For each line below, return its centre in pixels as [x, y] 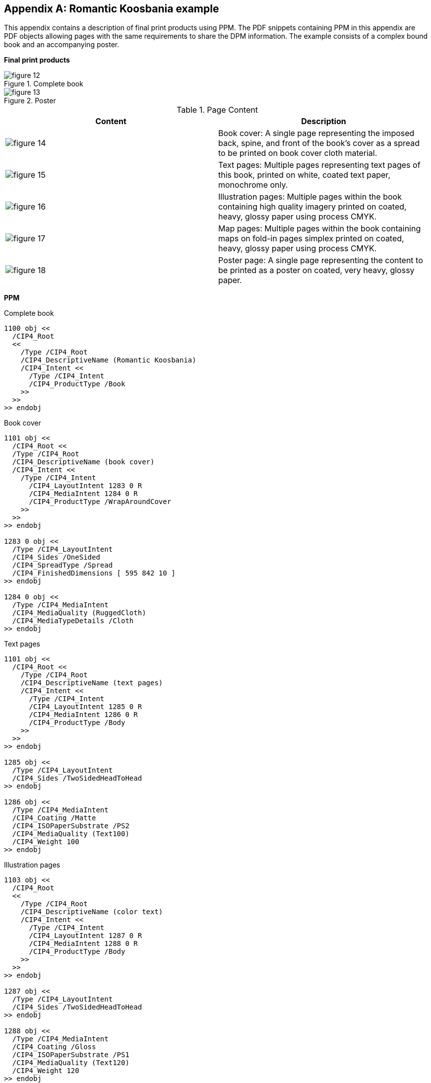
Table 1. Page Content [217, 110]
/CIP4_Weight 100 [46, 842]
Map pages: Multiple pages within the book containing [320, 229]
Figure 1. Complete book [44, 84]
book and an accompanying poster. [62, 45]
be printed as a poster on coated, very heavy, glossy [316, 270]
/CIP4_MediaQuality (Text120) [71, 1063]
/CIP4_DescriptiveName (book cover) [83, 462]
